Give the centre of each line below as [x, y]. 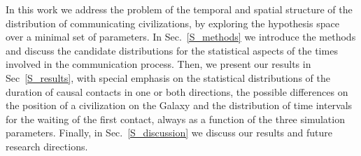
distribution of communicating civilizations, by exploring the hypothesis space [172, 23]
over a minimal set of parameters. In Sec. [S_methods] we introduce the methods [181, 37]
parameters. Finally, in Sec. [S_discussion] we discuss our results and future [169, 133]
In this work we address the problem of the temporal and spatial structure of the [179, 9]
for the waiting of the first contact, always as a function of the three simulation [175, 119]
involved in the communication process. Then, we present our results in [158, 64]
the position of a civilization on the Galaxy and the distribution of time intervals [179, 105]
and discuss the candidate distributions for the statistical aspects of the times [172, 50]
